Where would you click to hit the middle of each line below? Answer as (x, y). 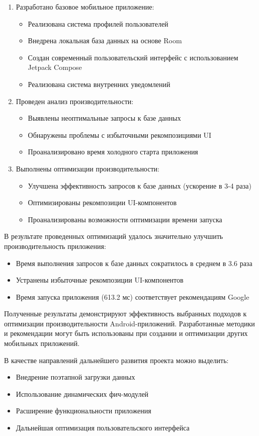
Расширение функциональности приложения (83, 411)
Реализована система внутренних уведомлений (99, 84)
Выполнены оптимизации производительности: (88, 168)
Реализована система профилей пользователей (98, 23)
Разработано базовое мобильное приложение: (85, 7)
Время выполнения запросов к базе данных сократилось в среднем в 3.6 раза (134, 263)
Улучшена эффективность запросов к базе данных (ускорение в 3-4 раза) (140, 185)
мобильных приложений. (42, 343)
